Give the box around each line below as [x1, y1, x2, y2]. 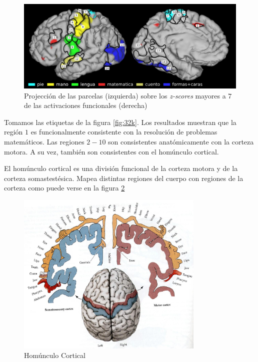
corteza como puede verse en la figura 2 [4, 182, 125, 193]
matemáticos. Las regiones [4, 136, 84, 146]
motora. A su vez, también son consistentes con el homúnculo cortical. [4, 146, 219, 156]
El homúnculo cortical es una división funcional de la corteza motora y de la [4, 163, 238, 173]
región [4, 126, 23, 137]
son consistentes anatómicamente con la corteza [108, 136, 254, 146]
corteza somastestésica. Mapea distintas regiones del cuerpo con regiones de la [4, 172, 243, 183]
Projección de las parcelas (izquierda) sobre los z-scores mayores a [24, 90, 226, 100]
